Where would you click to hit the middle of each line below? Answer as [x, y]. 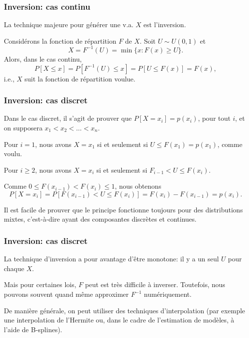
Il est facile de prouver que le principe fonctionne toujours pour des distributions [124, 209]
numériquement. [168, 294]
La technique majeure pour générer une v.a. [69, 24]
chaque [14, 268]
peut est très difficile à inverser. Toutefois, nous [155, 284]
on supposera [23, 127]
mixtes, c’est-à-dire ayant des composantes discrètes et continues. [100, 219]
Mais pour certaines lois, [40, 284]
